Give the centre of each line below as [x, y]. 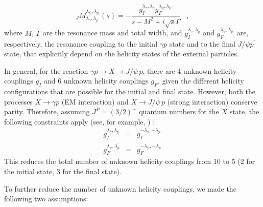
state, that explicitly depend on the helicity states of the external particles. [122, 54]
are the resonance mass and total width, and [112, 33]
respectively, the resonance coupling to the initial [81, 43]
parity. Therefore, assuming [47, 111]
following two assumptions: [46, 199]
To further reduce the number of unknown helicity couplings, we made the [120, 188]
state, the [244, 111]
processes [18, 101]
